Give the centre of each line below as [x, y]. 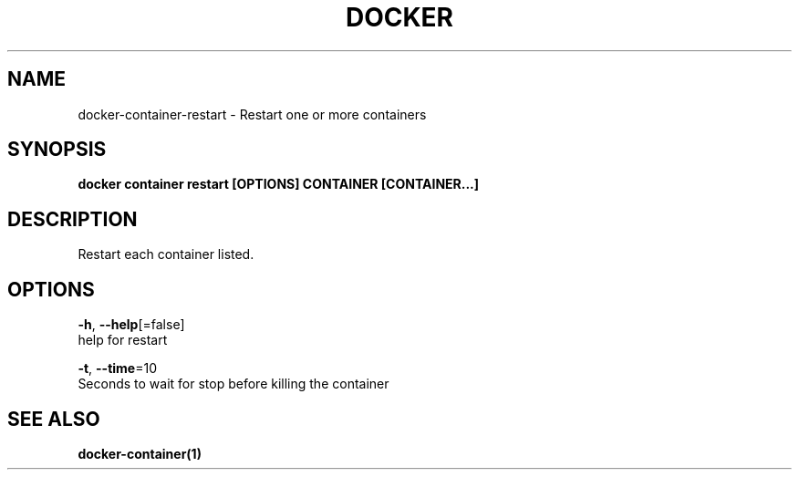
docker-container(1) [140, 453]
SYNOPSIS [57, 150]
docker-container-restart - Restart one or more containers [252, 114]
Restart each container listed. [166, 254]
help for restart [123, 340]
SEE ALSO [54, 419]
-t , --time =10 [117, 368]
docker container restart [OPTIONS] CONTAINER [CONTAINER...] [279, 184]
